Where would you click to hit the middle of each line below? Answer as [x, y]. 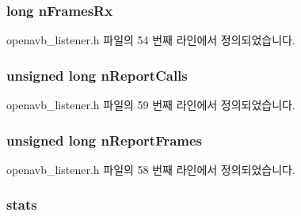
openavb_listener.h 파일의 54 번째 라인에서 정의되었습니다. [151, 40]
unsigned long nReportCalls [97, 75]
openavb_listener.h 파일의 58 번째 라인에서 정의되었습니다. [151, 169]
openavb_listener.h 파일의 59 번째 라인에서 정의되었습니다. [151, 105]
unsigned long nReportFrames [105, 140]
